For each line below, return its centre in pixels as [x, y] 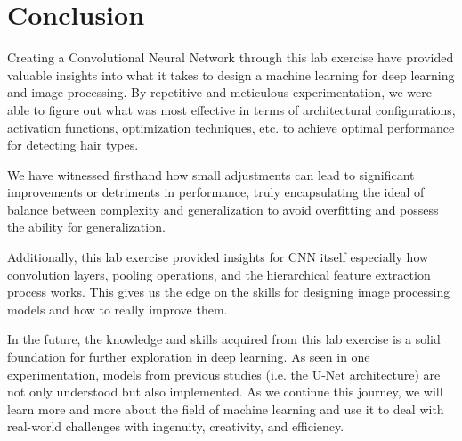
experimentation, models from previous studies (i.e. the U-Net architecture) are [224, 374]
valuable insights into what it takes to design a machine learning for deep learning [231, 74]
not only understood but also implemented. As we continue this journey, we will [225, 392]
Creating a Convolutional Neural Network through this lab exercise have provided [231, 57]
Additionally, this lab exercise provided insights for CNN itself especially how [218, 257]
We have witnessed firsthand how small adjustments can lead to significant [211, 174]
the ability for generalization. [86, 227]
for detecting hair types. [73, 145]
